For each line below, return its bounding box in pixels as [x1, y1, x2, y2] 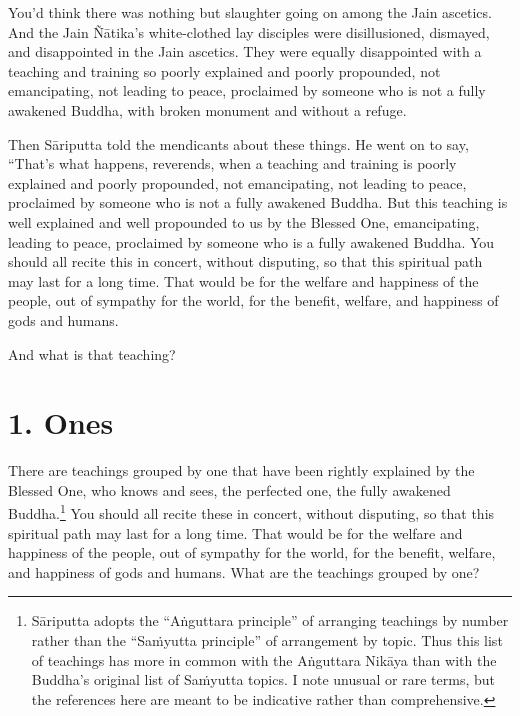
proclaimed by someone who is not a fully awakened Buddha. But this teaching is [8, 192, 508, 213]
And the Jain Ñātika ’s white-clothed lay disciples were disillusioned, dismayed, [8, 21, 490, 42]
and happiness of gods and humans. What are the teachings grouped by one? [8, 561, 480, 582]
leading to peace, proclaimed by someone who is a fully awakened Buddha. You [8, 231, 495, 252]
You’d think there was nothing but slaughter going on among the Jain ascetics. [8, 2, 492, 22]
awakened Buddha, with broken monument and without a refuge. [8, 99, 407, 120]
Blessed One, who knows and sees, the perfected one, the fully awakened [8, 479, 451, 500]
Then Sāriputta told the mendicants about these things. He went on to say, [8, 133, 469, 154]
